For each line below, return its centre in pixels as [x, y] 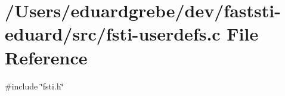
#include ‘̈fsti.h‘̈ [34, 86]
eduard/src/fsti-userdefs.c [113, 34]
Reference [46, 57]
